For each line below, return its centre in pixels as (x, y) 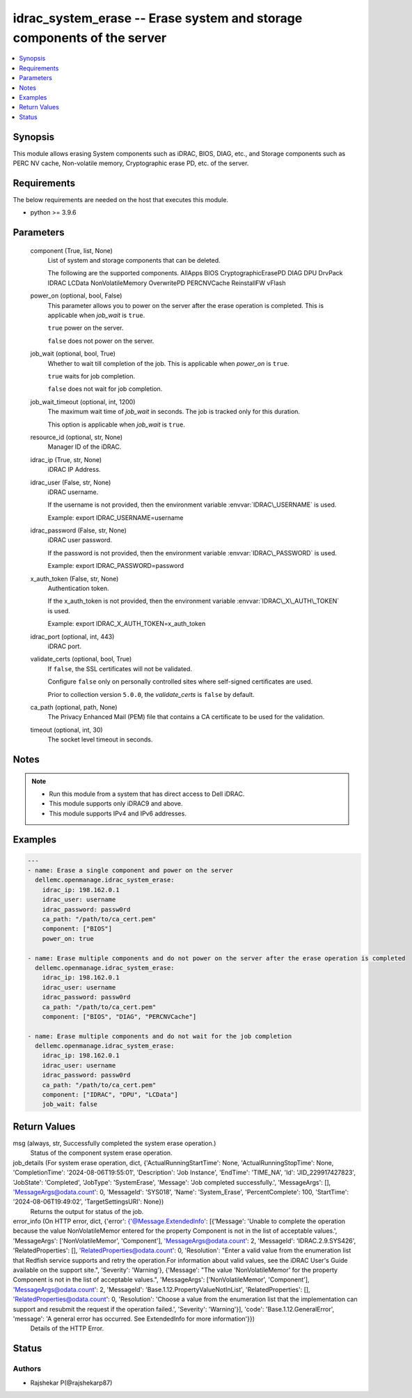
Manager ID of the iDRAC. (85, 447)
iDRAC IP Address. (74, 470)
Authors (27, 1369)
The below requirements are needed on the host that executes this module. (121, 199)
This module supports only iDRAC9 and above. (116, 804)
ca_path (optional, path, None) (74, 707)
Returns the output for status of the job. (87, 1211)
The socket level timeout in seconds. (100, 739)
